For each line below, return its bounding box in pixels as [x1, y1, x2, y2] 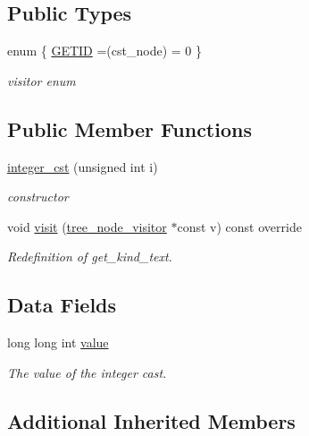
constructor [7, 187, 69, 206]
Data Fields [7, 291, 117, 319]
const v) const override [177, 217, 302, 235]
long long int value [7, 333, 109, 352]
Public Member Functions [7, 115, 252, 142]
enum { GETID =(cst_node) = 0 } [7, 41, 202, 60]
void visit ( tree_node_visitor [7, 217, 167, 235]
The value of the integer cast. [7, 363, 167, 381]
